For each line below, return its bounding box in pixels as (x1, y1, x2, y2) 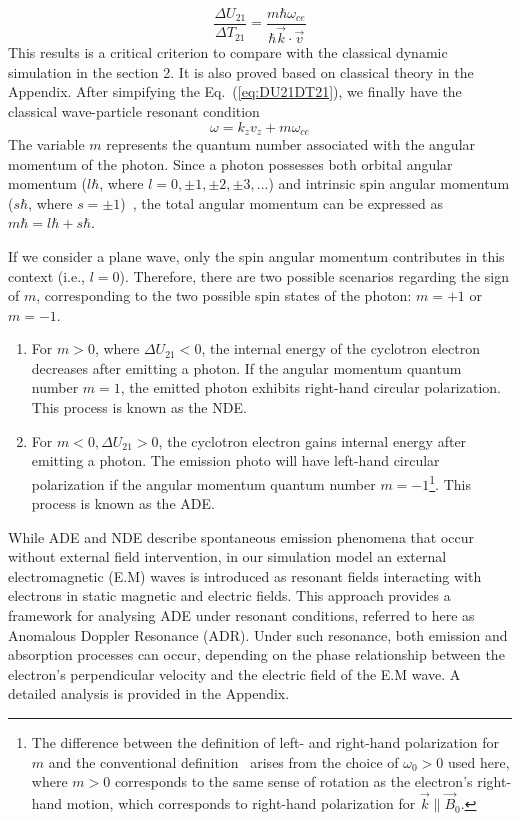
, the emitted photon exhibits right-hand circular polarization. (120, 377, 501, 398)
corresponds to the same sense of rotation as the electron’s (114, 771, 473, 792)
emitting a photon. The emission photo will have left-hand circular (31, 450, 440, 471)
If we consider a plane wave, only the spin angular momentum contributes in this (8, 245, 505, 266)
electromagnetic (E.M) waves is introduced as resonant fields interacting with (8, 565, 482, 586)
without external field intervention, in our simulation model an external (8, 546, 447, 567)
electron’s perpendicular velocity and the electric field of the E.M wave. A (8, 663, 461, 684)
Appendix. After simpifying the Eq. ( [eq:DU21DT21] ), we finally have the (8, 81, 462, 102)
